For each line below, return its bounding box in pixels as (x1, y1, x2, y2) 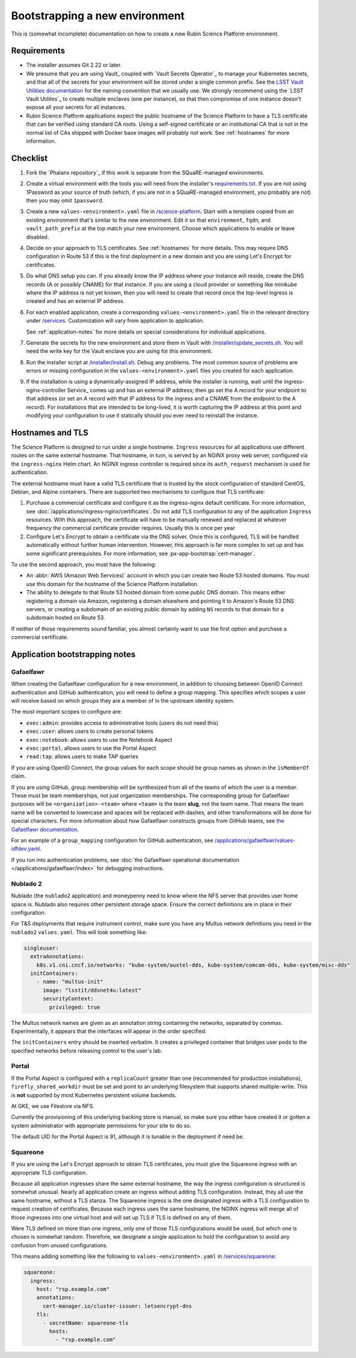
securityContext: (43, 995, 94, 1002)
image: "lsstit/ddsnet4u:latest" (43, 986, 141, 994)
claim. (11, 773, 26, 780)
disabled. (26, 233, 49, 240)
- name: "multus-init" (36, 979, 103, 985)
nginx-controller (26, 386, 66, 394)
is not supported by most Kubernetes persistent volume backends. (11, 1091, 177, 1098)
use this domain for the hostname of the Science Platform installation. (26, 580, 199, 587)
